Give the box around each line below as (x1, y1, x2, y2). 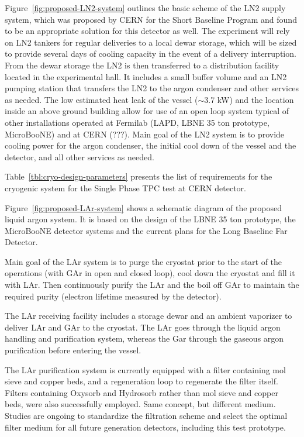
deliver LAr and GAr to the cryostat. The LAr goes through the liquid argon (5, 321, 281, 333)
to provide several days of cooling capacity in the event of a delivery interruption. (5, 47, 296, 60)
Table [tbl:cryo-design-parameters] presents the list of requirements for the (5, 170, 272, 183)
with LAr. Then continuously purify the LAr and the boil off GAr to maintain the (5, 278, 299, 291)
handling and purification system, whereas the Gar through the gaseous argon (5, 332, 284, 345)
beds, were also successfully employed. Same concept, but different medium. (5, 398, 276, 410)
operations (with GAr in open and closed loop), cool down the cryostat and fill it (5, 267, 295, 279)
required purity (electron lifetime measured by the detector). (5, 290, 222, 302)
